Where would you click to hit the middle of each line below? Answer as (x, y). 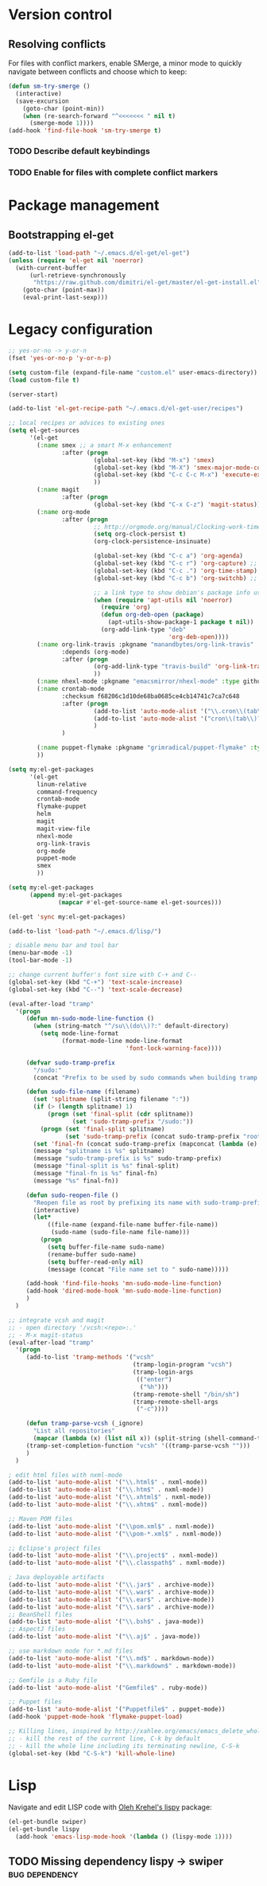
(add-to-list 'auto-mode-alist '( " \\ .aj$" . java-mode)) (104, 1637)
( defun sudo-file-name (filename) (83, 1092)
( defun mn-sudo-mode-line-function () (90, 1019)
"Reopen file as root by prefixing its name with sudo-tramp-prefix (149, 1202)
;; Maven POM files (41, 1519)
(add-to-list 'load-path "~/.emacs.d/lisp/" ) (85, 931)
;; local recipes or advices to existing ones (87, 423)
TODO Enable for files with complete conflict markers (113, 172)
